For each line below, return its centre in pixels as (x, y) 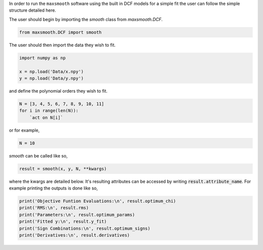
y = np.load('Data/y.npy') (51, 78)
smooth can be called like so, (38, 155)
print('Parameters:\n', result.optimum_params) (77, 215)
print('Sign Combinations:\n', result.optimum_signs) (85, 228)
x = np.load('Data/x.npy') (51, 71)
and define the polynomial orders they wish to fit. (58, 91)
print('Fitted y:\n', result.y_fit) (63, 221)
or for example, (24, 130)
